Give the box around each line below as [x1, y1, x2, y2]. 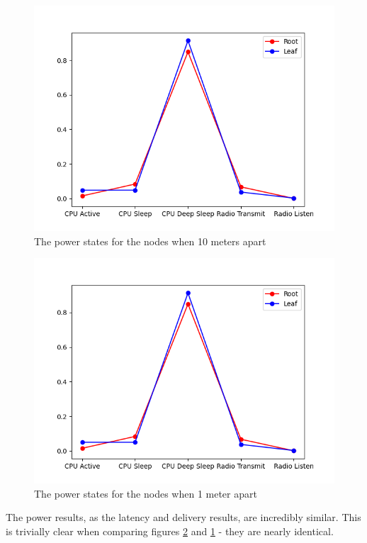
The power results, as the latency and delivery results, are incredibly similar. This [6, 510, 361, 525]
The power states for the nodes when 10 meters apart [34, 233, 266, 248]
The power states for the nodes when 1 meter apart [34, 486, 257, 500]
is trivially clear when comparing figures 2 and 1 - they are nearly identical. [6, 523, 334, 538]
